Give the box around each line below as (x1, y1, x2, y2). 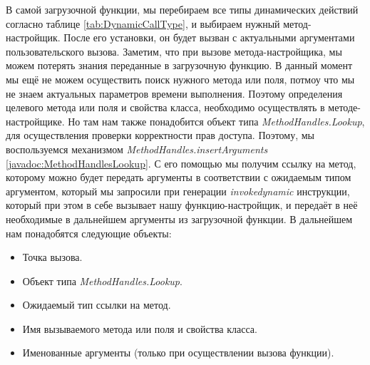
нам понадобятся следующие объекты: (6, 225, 172, 240)
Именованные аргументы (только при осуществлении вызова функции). (22, 345, 334, 360)
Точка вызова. (22, 250, 83, 264)
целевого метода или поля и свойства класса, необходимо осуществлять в (6, 100, 325, 115)
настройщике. (6, 113, 65, 128)
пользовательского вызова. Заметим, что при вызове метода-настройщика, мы (6, 43, 342, 58)
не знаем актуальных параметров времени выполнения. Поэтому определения (6, 86, 343, 101)
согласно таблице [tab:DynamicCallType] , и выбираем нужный (6, 16, 280, 31)
